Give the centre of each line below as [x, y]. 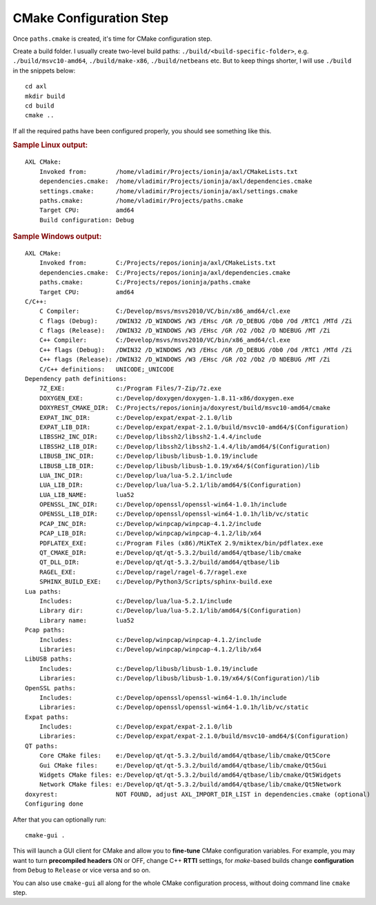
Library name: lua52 [87, 620]
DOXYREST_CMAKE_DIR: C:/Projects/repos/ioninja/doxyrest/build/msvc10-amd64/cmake [185, 408]
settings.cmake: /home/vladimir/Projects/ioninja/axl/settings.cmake [168, 191]
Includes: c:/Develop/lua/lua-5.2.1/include [136, 601]
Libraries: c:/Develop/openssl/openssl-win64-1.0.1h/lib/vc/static [174, 707]
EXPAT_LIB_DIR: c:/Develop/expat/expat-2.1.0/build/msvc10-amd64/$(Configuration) [194, 427]
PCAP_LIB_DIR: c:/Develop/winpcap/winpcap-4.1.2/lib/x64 [150, 534]
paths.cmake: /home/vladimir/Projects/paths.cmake [141, 201]
